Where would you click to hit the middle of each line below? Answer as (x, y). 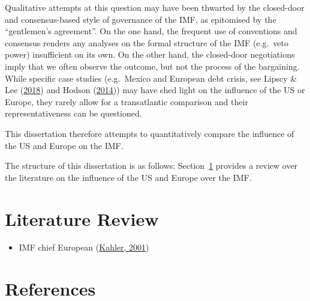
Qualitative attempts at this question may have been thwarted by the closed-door (155, 7)
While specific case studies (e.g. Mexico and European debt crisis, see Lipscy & (151, 78)
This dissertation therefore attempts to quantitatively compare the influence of (150, 133)
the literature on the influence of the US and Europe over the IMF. (128, 177)
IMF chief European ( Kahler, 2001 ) (84, 247)
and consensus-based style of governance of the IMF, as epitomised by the (141, 19)
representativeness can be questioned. (73, 113)
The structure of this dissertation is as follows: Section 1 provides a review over (151, 166)
